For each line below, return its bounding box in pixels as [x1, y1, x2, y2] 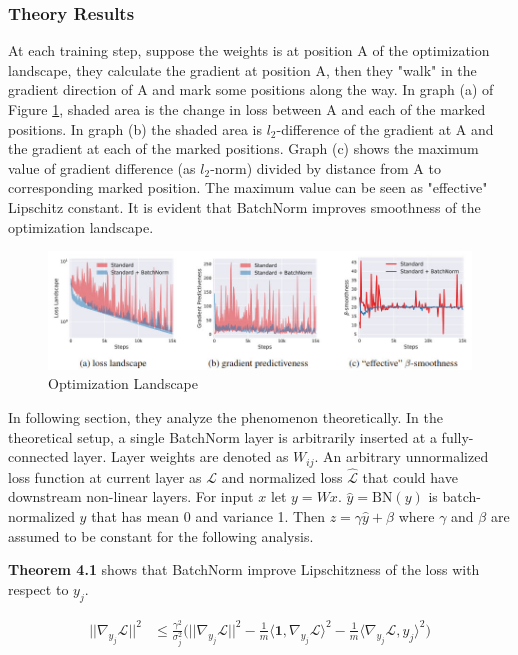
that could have [362, 466, 458, 487]
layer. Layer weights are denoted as [73, 446, 289, 467]
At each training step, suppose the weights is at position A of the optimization [8, 40, 490, 61]
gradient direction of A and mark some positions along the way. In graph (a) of [8, 79, 494, 100]
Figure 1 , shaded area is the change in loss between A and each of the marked [8, 99, 486, 119]
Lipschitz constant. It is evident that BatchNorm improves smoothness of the [8, 196, 481, 217]
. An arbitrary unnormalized [314, 446, 489, 467]
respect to [8, 578, 69, 599]
